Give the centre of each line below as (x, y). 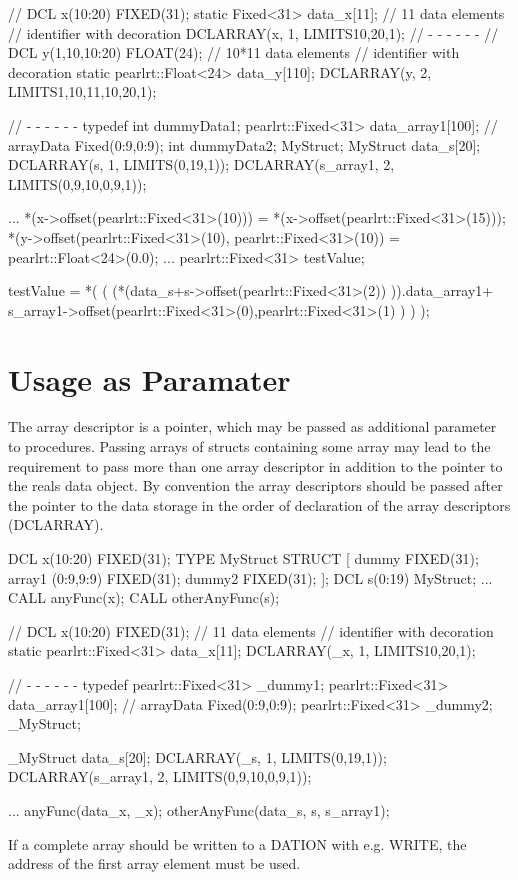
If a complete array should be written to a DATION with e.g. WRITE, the (237, 843)
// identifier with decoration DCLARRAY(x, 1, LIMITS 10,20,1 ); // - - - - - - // (253, 32)
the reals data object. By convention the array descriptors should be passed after (255, 485)
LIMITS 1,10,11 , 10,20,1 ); (82, 91)
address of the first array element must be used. (154, 863)
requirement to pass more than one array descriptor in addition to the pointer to (255, 465)
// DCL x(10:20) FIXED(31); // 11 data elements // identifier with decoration (251, 630)
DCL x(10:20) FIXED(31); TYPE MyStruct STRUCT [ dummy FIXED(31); (243, 558)
